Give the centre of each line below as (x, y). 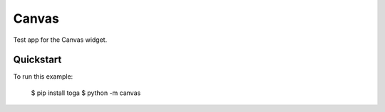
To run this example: (43, 77)
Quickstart (37, 60)
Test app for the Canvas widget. (60, 40)
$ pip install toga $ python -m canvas (86, 93)
